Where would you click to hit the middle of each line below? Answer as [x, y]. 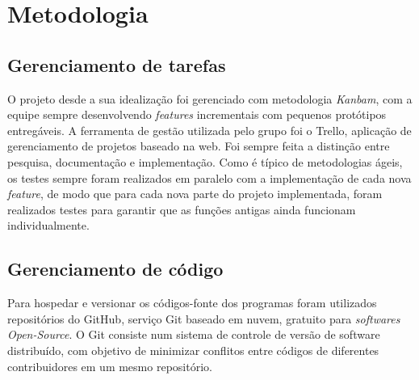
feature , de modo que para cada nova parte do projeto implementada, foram [195, 194]
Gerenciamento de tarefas [117, 64]
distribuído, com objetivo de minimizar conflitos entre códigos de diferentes [193, 350]
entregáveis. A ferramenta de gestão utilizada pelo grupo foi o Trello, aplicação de [209, 130]
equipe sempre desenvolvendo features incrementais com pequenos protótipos [197, 114]
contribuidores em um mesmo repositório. [110, 366]
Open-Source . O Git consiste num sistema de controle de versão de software [194, 334]
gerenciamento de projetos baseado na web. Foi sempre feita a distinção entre [199, 146]
